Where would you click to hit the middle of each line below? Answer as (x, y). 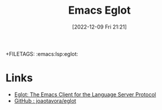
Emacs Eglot (99, 10)
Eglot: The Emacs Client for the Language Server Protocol (85, 94)
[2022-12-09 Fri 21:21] (99, 27)
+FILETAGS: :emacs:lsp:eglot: (42, 54)
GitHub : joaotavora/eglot (45, 100)
